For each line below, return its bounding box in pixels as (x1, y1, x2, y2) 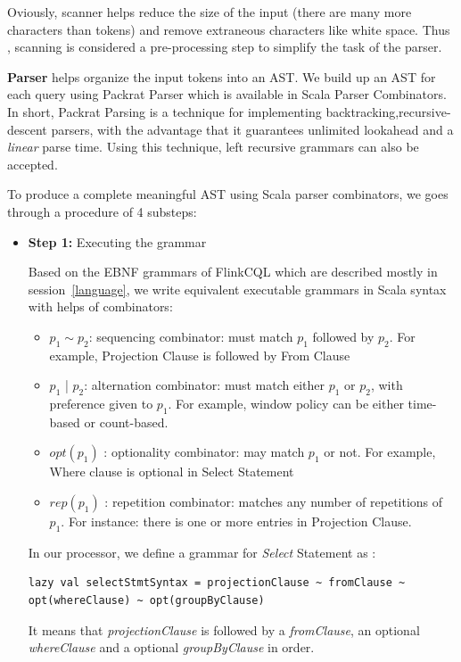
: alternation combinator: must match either (84, 376, 325, 394)
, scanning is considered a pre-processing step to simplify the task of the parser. (7, 37, 442, 56)
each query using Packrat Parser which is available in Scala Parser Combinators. (7, 85, 447, 103)
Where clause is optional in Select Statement (49, 462, 294, 481)
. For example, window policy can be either (168, 394, 404, 413)
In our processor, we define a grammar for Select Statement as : (28, 542, 376, 561)
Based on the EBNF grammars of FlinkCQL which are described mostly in (28, 262, 438, 281)
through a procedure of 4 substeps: (7, 202, 197, 220)
